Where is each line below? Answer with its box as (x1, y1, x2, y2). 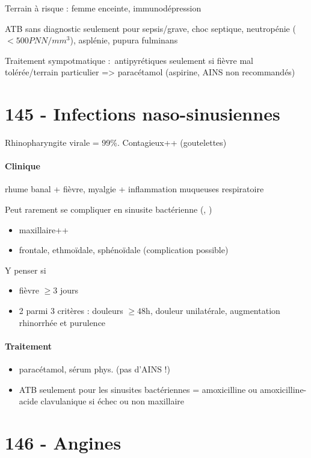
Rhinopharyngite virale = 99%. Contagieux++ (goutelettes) (5, 136, 227, 149)
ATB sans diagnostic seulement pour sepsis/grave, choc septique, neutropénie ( (5, 22, 296, 34)
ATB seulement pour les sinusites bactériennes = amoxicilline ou (19, 383, 257, 395)
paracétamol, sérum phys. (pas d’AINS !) (19, 363, 170, 375)
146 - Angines (5, 430, 122, 454)
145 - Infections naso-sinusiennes (5, 101, 280, 126)
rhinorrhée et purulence (19, 316, 106, 328)
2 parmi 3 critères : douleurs (19, 304, 123, 317)
